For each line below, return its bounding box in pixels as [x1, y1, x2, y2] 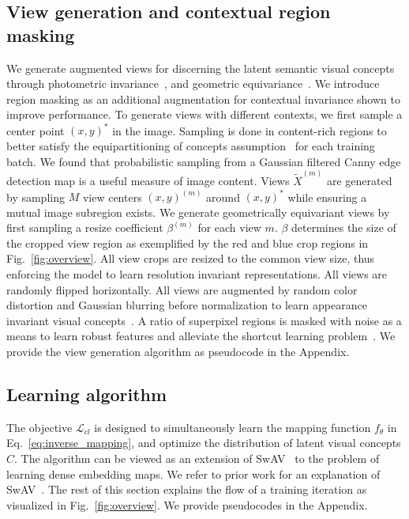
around [206, 188, 240, 204]
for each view [197, 219, 261, 236]
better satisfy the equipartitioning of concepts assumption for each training [6, 138, 375, 154]
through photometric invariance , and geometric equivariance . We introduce [6, 75, 380, 92]
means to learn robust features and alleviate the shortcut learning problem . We [6, 328, 396, 344]
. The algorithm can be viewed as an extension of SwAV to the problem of [14, 449, 380, 466]
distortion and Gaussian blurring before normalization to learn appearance [6, 297, 367, 313]
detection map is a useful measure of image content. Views [6, 172, 290, 188]
